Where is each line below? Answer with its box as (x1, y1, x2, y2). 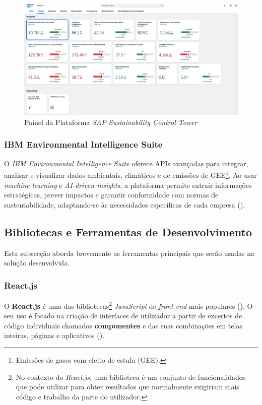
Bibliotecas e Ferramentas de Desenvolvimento (4, 224, 252, 239)
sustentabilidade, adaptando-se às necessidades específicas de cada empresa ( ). (4, 199, 245, 210)
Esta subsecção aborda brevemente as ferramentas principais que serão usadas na (4, 247, 254, 258)
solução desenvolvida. (4, 257, 70, 268)
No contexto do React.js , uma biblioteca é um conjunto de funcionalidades (16, 371, 245, 382)
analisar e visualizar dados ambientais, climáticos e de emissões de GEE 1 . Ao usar (4, 168, 257, 180)
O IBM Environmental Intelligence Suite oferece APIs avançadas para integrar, (4, 158, 248, 168)
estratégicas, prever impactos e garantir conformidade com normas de (4, 189, 219, 200)
